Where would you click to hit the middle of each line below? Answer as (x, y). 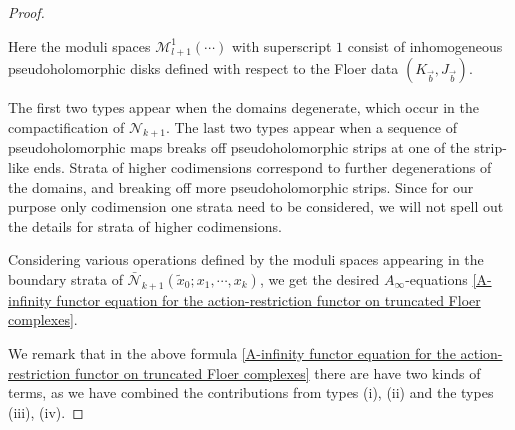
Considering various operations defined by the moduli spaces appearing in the (246, 259)
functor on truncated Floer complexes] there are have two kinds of (278, 372)
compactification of (66, 126)
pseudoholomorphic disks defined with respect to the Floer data (203, 68)
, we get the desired (319, 279)
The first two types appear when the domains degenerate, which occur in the (243, 107)
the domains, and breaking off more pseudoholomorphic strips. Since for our (241, 186)
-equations (436, 279)
